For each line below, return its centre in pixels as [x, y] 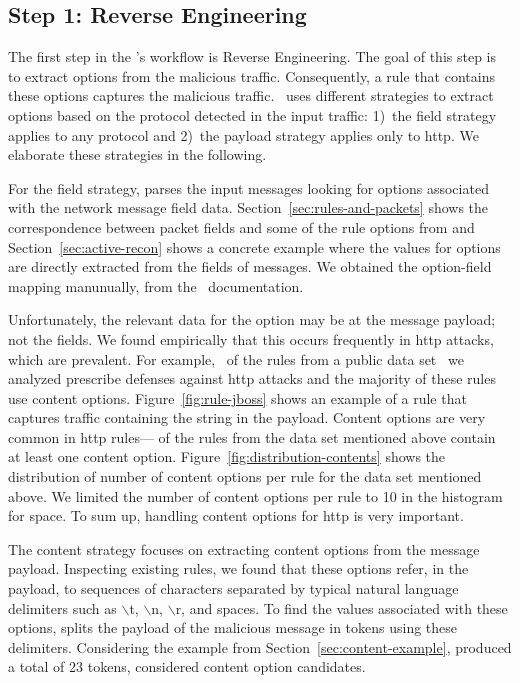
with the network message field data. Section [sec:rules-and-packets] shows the [248, 207]
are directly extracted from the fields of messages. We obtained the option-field [250, 266]
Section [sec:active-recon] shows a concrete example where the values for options [254, 246]
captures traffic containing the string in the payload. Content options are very [247, 417]
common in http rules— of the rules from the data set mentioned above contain [252, 436]
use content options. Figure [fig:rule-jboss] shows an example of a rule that [237, 397]
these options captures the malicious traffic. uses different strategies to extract [251, 95]
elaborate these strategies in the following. [137, 154]
